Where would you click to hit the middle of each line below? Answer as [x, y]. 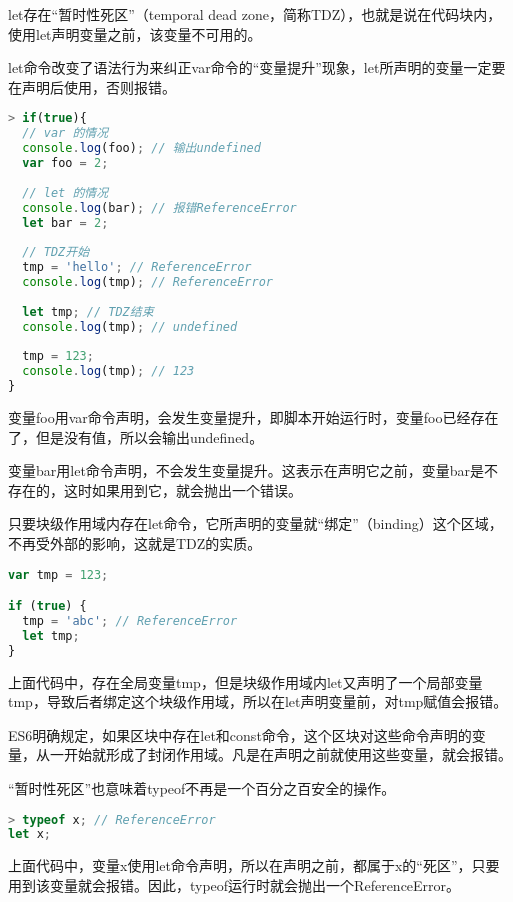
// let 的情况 [65, 192]
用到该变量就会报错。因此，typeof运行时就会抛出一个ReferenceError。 [234, 884]
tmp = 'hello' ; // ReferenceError [137, 267]
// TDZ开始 [56, 252]
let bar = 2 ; [65, 222]
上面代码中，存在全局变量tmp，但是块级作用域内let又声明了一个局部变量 [245, 681]
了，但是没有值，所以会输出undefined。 [136, 436]
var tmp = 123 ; [58, 574]
